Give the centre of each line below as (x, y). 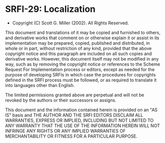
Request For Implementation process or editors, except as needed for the (80, 69)
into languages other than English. (40, 85)
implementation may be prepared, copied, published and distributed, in (78, 43)
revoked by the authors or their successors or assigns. (61, 100)
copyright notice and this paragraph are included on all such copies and (79, 54)
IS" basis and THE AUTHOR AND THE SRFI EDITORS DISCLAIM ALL (74, 115)
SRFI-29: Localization (50, 9)
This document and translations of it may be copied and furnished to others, (83, 32)
